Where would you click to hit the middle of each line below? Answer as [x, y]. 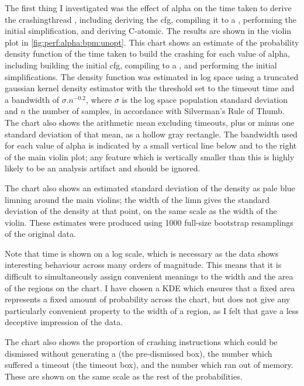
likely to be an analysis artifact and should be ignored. [103, 168]
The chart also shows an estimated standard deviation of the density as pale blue [150, 187]
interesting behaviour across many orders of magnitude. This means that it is [143, 265]
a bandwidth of [32, 99]
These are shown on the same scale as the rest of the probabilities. [124, 376]
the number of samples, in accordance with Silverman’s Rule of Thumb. [156, 111]
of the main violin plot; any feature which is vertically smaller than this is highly [150, 156]
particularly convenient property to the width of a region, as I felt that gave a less [152, 310]
